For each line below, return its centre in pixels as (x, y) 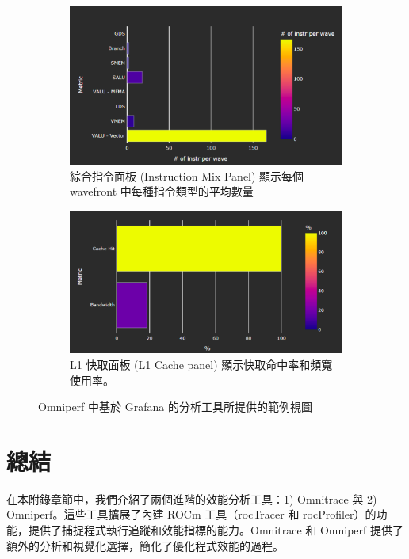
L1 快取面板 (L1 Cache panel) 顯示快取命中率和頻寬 (201, 364)
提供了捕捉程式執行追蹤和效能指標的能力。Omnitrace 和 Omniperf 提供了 (216, 530)
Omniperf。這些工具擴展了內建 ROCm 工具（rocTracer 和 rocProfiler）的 (191, 514)
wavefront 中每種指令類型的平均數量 (162, 191)
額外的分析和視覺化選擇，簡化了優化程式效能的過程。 (145, 545)
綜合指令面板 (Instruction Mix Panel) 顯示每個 (187, 175)
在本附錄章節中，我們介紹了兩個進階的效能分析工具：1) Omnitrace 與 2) (192, 498)
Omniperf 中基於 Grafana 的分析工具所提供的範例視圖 (175, 407)
